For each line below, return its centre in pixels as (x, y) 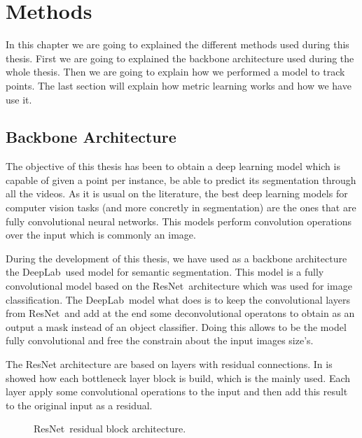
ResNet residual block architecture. (110, 429)
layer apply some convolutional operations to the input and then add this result (177, 391)
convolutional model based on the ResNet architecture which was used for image (179, 286)
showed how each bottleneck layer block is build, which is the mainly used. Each (178, 377)
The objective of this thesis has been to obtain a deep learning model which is (173, 166)
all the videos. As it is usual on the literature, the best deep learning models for (177, 193)
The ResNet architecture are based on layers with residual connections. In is (169, 364)
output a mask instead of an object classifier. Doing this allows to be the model (176, 326)
